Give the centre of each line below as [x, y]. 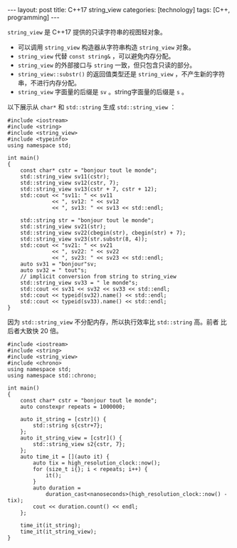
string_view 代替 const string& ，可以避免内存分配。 [96, 56]
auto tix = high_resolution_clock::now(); [97, 463]
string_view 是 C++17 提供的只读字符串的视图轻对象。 [87, 32]
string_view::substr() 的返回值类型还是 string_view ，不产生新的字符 [121, 74]
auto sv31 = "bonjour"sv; [59, 264]
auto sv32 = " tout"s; [54, 270]
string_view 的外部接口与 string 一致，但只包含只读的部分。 [107, 65]
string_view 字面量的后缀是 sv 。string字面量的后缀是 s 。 [103, 92]
